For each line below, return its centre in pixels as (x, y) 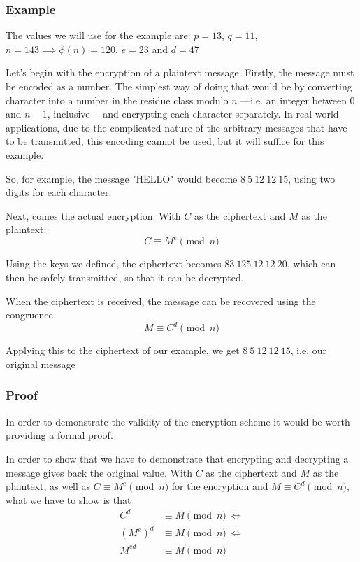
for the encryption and (220, 486)
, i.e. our (309, 350)
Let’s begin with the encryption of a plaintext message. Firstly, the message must (180, 72)
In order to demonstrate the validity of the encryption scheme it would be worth (178, 421)
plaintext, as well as (48, 486)
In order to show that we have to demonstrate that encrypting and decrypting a (177, 458)
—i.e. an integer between (294, 100)
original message (41, 364)
